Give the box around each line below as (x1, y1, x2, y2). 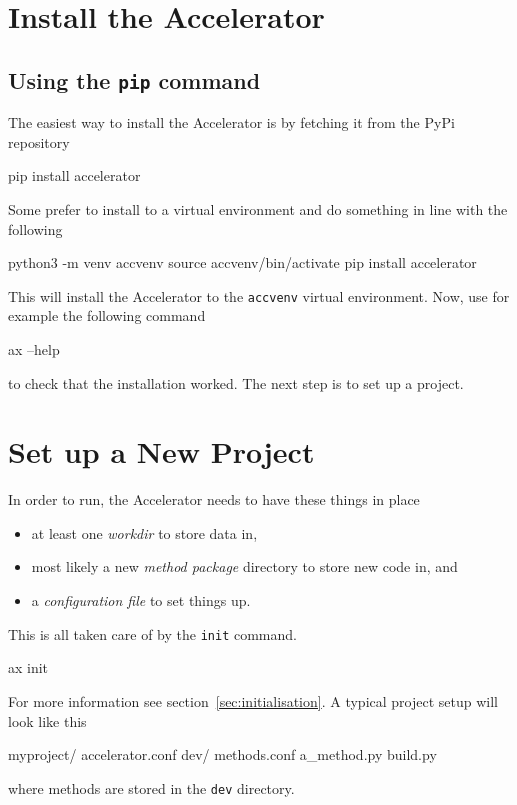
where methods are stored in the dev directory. (8, 777, 295, 798)
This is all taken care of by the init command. (8, 623, 297, 644)
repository (8, 131, 70, 152)
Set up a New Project (8, 431, 315, 472)
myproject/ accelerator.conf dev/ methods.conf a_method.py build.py (8, 744, 437, 765)
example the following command (8, 305, 206, 326)
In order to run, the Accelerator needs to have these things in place (8, 489, 420, 510)
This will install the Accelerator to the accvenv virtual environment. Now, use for (8, 285, 510, 306)
